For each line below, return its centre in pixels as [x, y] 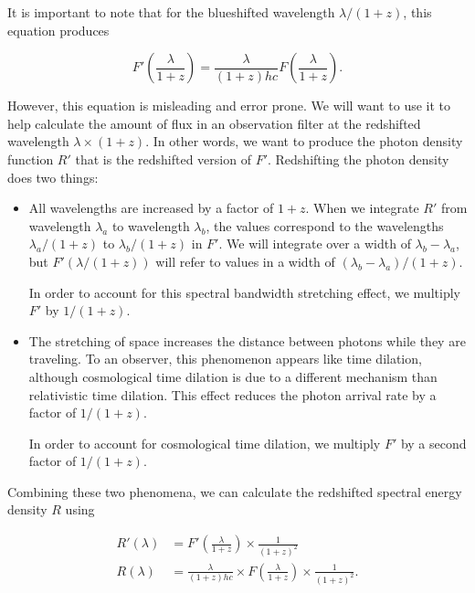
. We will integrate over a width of [315, 244]
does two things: [53, 177]
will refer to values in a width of [245, 261]
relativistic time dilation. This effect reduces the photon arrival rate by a [232, 394]
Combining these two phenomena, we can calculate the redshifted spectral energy [235, 491]
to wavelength [151, 225]
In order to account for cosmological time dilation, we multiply [205, 443]
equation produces [58, 30]
